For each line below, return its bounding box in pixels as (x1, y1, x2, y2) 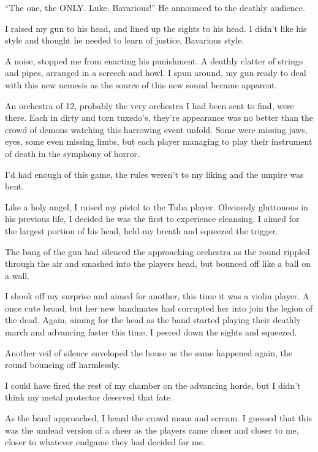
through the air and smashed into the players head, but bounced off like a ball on (5, 257, 311, 270)
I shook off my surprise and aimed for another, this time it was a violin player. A (5, 289, 309, 302)
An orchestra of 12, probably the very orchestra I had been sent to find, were (5, 99, 294, 112)
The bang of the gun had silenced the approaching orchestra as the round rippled (5, 245, 310, 258)
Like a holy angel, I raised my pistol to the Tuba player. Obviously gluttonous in (5, 200, 308, 213)
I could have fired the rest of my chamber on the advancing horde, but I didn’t (5, 378, 301, 391)
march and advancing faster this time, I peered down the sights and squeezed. (5, 326, 297, 339)
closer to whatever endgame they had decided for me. (5, 435, 205, 448)
